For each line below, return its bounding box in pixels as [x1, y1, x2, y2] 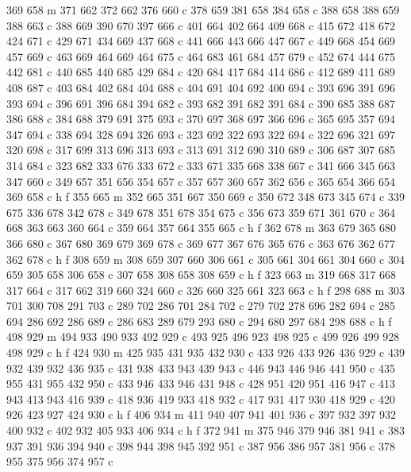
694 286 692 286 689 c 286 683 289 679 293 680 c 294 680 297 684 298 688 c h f [6, 312, 392, 329]
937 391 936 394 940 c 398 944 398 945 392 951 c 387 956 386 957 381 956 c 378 [6, 437, 395, 454]
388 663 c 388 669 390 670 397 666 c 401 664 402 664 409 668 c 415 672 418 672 [6, 17, 395, 33]
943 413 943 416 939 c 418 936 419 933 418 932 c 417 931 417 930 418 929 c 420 [6, 390, 395, 407]
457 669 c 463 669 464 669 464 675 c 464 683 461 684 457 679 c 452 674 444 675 [6, 48, 395, 64]
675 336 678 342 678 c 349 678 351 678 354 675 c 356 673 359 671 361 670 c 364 [6, 203, 395, 220]
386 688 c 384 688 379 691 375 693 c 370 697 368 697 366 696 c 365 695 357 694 [6, 110, 395, 127]
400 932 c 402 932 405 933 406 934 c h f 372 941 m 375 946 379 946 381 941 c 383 [6, 422, 405, 439]
